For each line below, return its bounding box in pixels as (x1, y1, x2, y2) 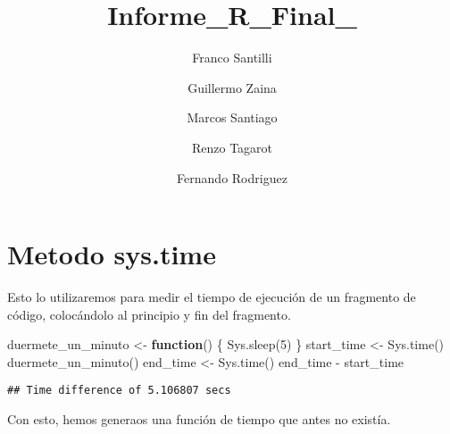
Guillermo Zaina (187, 78, 277, 96)
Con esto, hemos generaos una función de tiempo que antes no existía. (7, 410, 391, 429)
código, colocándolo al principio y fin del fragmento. (7, 305, 291, 323)
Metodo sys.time (7, 236, 216, 272)
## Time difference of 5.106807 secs (7, 384, 231, 397)
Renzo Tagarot (191, 138, 273, 156)
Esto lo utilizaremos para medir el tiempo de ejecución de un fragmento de (7, 288, 416, 306)
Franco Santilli (192, 48, 272, 67)
